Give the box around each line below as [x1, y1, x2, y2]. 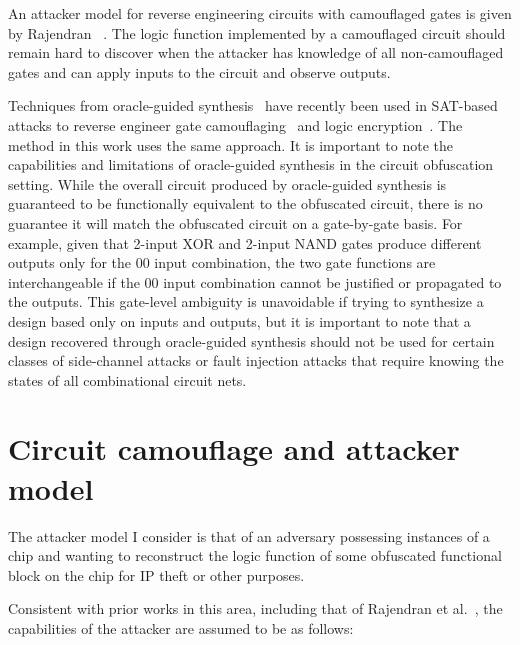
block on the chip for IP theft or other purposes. [8, 564, 305, 585]
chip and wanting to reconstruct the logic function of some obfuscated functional [8, 545, 502, 566]
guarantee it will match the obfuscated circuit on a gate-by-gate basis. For [8, 212, 463, 233]
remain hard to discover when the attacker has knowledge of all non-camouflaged [8, 42, 504, 63]
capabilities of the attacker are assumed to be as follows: [8, 617, 354, 638]
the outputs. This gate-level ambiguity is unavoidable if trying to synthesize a [8, 291, 484, 312]
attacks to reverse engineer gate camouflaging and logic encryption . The [8, 114, 463, 135]
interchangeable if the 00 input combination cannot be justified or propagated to [8, 271, 502, 292]
